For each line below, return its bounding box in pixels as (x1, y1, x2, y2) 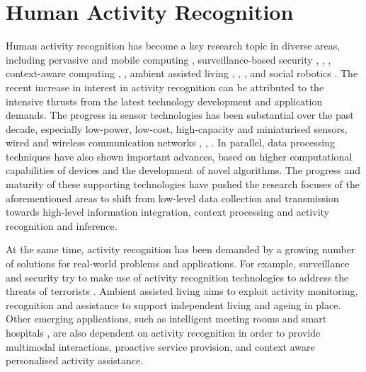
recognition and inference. (6, 218, 118, 233)
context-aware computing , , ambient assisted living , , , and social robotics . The (6, 66, 358, 81)
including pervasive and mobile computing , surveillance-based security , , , (6, 52, 331, 66)
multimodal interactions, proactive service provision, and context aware (6, 339, 315, 354)
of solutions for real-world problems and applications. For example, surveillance (6, 256, 350, 271)
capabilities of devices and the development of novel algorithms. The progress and (6, 163, 360, 178)
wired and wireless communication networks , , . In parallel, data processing (6, 135, 335, 150)
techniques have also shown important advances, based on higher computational (6, 149, 353, 163)
